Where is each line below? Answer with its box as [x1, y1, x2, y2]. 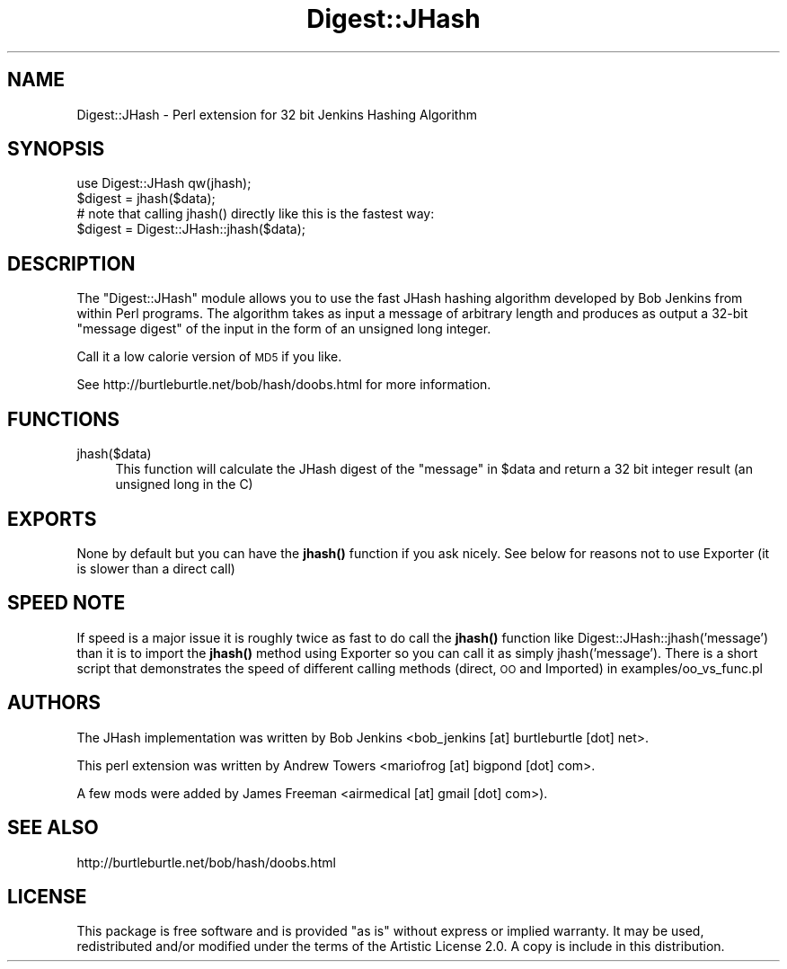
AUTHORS [7, 691, 102, 715]
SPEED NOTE [7, 591, 126, 615]
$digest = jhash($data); [76, 191, 216, 207]
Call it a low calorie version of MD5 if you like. [76, 349, 342, 365]
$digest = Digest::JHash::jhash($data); [76, 221, 306, 237]
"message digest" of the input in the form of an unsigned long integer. [76, 321, 491, 337]
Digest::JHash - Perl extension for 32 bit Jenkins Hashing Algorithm [76, 106, 477, 122]
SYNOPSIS [7, 138, 105, 161]
